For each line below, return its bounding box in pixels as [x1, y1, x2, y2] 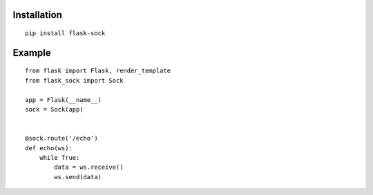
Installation [12, 9, 62, 21]
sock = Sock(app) [25, 105, 84, 113]
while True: [39, 154, 80, 161]
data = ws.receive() [54, 163, 124, 172]
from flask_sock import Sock [25, 76, 124, 84]
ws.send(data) [54, 173, 102, 181]
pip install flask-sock [25, 30, 106, 37]
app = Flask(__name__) [25, 96, 102, 103]
